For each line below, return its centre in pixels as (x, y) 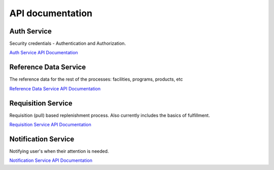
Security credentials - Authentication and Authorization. (68, 44)
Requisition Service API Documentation (50, 125)
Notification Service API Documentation (51, 160)
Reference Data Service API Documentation (55, 88)
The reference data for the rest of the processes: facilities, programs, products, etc (96, 79)
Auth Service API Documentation (44, 53)
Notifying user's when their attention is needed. (59, 151)
